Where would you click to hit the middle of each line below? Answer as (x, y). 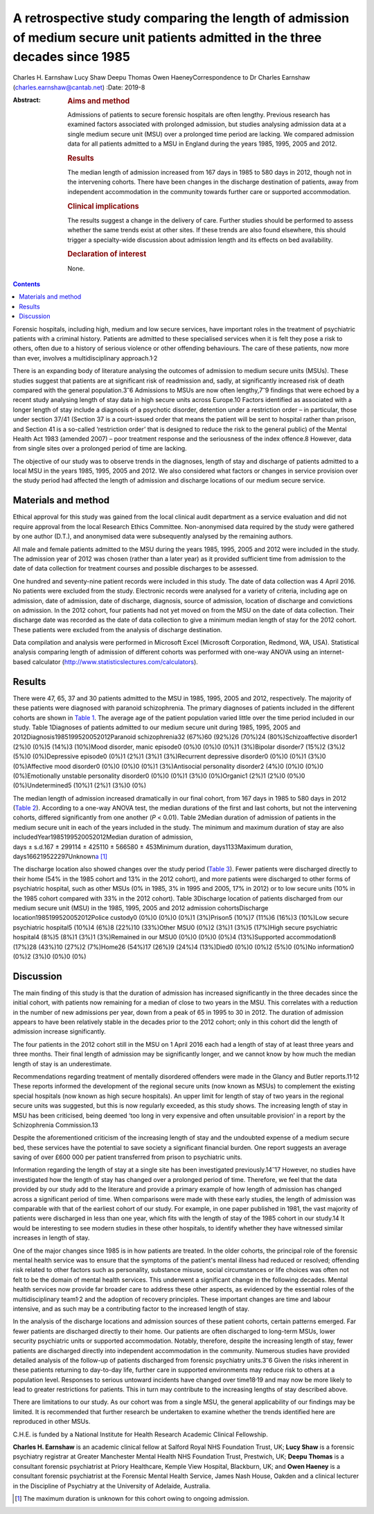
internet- (332, 652)
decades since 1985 (72, 57)
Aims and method (99, 101)
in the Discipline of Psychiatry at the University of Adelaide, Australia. (112, 1486)
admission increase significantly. (60, 1032)
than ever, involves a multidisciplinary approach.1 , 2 (85, 357)
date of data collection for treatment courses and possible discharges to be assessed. (136, 568)
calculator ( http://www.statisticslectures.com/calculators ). (115, 661)
